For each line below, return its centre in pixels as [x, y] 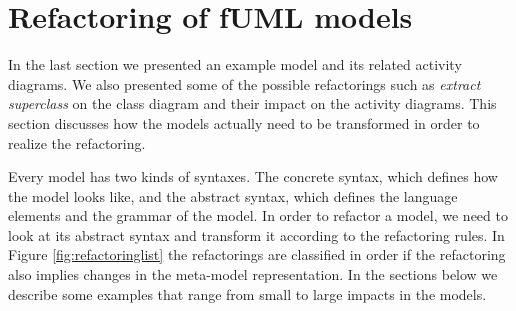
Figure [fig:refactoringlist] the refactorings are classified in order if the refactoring [257, 254]
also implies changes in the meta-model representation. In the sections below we [253, 274]
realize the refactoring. [77, 142]
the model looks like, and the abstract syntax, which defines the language [233, 195]
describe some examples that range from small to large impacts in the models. [247, 293]
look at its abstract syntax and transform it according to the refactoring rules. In [256, 234]
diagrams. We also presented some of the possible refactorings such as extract [244, 83]
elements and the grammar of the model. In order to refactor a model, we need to [258, 215]
